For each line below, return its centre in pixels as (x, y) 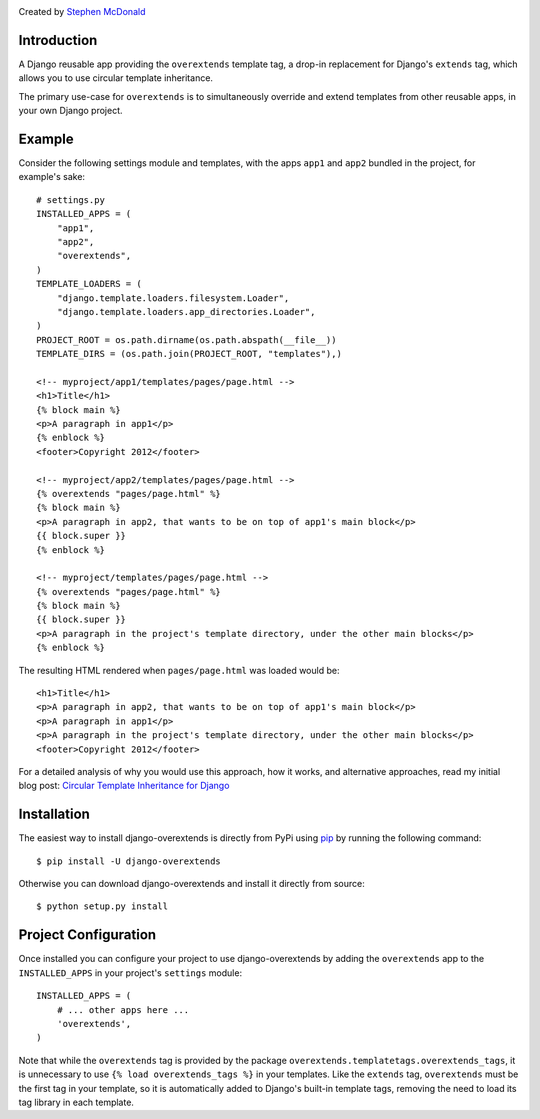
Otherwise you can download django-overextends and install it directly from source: (191, 884)
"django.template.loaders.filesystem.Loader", (173, 298)
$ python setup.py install (102, 906)
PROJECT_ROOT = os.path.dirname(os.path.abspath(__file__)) (186, 339)
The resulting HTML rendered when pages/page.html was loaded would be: (179, 670)
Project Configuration (87, 935)
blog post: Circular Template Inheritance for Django (124, 786)
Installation (54, 814)
